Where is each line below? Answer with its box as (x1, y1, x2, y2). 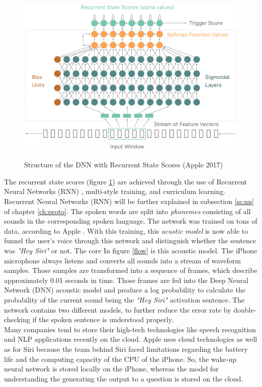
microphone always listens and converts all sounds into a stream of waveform (4, 255, 241, 265)
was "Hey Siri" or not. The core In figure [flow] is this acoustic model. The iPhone (4, 245, 257, 255)
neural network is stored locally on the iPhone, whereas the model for (4, 363, 219, 374)
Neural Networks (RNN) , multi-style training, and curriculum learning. (4, 186, 226, 197)
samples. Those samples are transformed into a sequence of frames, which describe (4, 265, 257, 275)
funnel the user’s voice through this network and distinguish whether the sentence (4, 235, 256, 246)
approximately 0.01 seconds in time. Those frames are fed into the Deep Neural (4, 274, 248, 285)
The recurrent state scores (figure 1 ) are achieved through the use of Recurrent (4, 176, 247, 186)
